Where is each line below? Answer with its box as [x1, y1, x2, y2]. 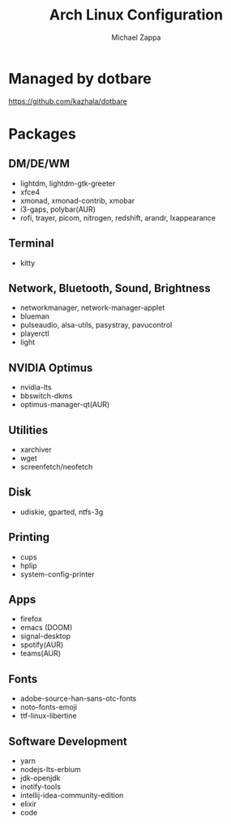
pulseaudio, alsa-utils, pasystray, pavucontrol [19, 320, 173, 330]
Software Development [8, 734, 128, 748]
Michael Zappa [111, 32, 161, 42]
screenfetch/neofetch [19, 461, 93, 471]
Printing [8, 530, 50, 544]
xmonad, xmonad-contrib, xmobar [19, 195, 135, 205]
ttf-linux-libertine [19, 711, 77, 721]
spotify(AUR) [19, 640, 64, 650]
